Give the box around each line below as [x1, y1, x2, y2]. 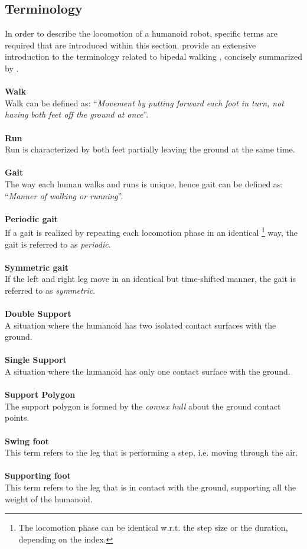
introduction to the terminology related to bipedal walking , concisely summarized [5, 50, 302, 63]
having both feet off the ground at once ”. [5, 108, 149, 121]
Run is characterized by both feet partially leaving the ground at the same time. [5, 143, 295, 155]
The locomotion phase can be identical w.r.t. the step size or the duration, [18, 521, 288, 534]
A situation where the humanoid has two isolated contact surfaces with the [5, 319, 276, 331]
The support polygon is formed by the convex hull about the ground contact [5, 399, 281, 412]
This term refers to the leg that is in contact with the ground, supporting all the [5, 481, 296, 493]
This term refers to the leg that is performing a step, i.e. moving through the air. [5, 446, 298, 459]
